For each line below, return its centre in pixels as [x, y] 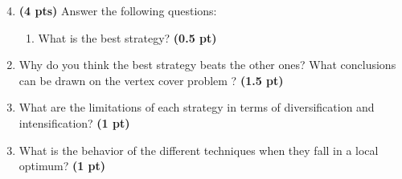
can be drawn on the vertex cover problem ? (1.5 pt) [151, 80]
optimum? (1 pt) [62, 166]
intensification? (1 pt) [74, 122]
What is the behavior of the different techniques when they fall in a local [199, 150]
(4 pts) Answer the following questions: [118, 10]
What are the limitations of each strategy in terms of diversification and [197, 107]
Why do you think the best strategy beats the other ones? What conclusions [207, 65]
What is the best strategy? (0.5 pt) [127, 37]
